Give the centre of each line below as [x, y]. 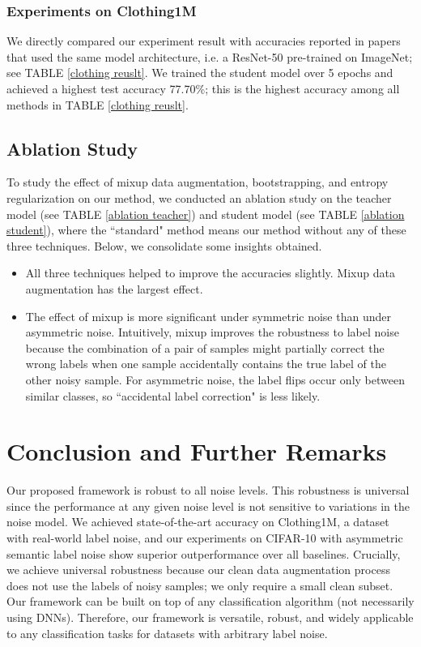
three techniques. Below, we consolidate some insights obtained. [164, 245]
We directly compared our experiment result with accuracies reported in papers [204, 41]
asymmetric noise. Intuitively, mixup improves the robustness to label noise [212, 332]
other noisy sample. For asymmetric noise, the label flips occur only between [215, 379]
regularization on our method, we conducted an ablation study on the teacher [199, 197]
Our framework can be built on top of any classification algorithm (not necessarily [210, 601]
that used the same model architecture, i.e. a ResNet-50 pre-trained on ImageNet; [210, 56]
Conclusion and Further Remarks [197, 451]
